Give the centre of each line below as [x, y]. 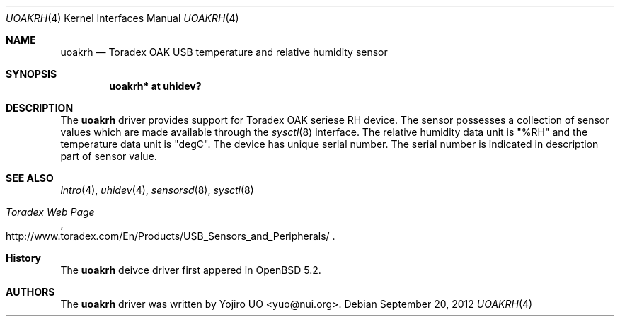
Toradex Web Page [50, 212]
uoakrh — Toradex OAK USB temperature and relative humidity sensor [224, 52]
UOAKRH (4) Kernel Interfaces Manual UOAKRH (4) [122, 18]
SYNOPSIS [31, 74]
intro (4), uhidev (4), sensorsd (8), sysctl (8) [157, 190]
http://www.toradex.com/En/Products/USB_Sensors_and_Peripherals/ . [171, 236]
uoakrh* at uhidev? [155, 86]
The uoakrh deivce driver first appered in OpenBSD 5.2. [191, 270]
